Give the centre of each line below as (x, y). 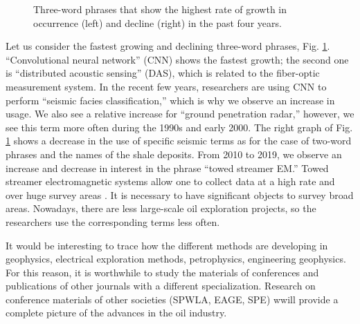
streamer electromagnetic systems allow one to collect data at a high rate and (170, 181)
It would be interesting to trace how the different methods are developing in (167, 245)
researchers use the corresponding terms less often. (113, 221)
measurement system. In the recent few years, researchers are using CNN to (166, 86)
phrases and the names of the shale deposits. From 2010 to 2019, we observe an (174, 154)
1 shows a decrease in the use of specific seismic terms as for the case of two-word (179, 141)
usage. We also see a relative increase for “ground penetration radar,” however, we (180, 114)
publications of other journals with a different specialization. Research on (161, 286)
